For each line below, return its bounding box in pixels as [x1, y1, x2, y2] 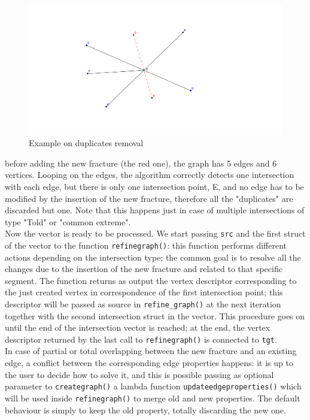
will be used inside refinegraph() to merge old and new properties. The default [5, 391, 300, 404]
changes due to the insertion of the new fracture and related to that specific [5, 262, 282, 275]
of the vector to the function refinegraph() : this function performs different [5, 238, 287, 251]
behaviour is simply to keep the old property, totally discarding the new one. [5, 403, 286, 416]
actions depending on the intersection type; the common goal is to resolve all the [5, 250, 301, 263]
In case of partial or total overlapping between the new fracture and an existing [5, 345, 297, 357]
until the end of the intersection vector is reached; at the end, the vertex [5, 321, 271, 334]
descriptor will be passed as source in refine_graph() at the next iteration [5, 297, 281, 310]
